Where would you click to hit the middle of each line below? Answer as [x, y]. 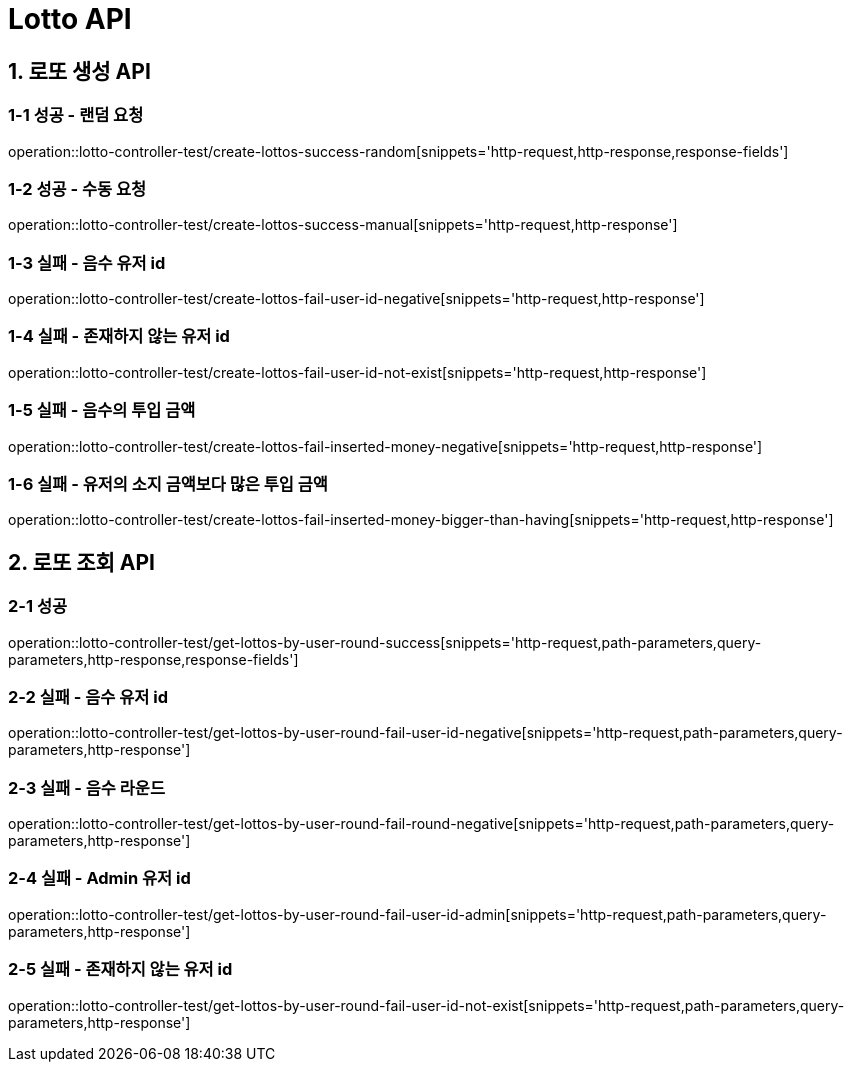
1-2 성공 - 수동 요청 [77, 188]
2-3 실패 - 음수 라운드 [86, 787]
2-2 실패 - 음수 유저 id [88, 696]
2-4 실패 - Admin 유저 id [99, 878]
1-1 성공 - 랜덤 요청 [76, 115]
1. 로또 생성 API [79, 71]
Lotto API [70, 19]
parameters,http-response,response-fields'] [153, 659]
